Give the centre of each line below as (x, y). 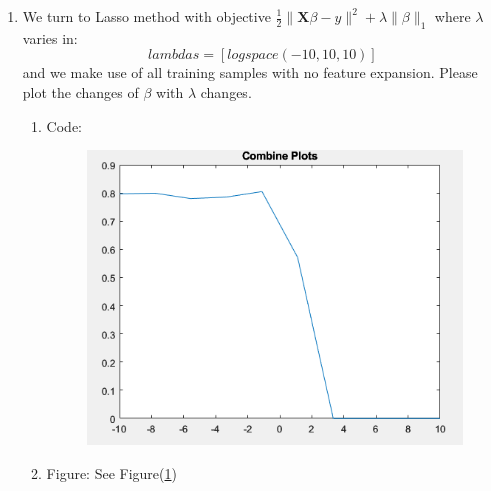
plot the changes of (80, 91)
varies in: (50, 37)
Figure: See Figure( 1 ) (111, 472)
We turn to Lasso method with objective (146, 16)
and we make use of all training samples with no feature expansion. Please (250, 72)
